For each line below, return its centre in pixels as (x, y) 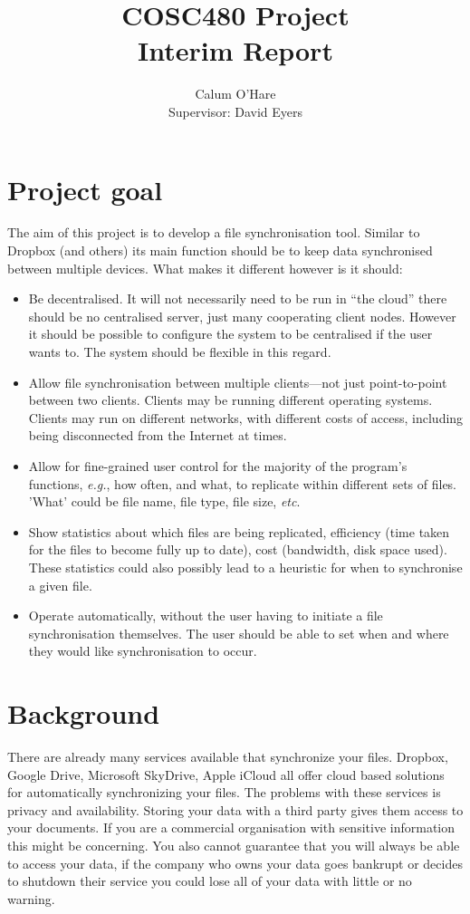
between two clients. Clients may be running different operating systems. (230, 400)
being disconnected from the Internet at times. (158, 435)
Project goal (85, 189)
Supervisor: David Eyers (235, 111)
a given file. (60, 585)
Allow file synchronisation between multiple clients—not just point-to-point (238, 382)
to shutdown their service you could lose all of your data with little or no (210, 881)
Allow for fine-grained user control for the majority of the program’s (218, 465)
